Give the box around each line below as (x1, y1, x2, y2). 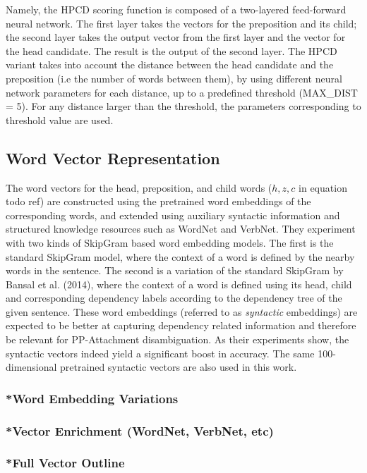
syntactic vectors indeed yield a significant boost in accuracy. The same (6, 345, 315, 360)
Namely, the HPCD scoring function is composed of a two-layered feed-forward (6, 2, 347, 16)
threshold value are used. (6, 112, 114, 127)
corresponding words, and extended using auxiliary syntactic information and (6, 207, 340, 222)
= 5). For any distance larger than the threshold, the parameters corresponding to (6, 99, 361, 113)
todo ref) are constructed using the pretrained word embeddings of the (6, 194, 311, 209)
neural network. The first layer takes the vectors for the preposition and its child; (6, 16, 357, 30)
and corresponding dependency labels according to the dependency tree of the (6, 290, 342, 305)
